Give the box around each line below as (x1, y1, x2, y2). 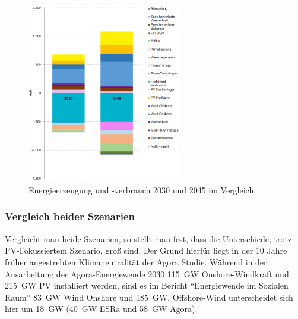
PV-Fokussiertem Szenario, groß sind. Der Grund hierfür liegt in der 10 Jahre (5, 244, 287, 257)
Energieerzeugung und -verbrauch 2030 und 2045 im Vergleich (28, 183, 254, 196)
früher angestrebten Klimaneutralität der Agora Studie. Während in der (5, 255, 267, 268)
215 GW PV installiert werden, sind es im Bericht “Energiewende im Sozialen (5, 279, 289, 292)
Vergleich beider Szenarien (5, 209, 135, 224)
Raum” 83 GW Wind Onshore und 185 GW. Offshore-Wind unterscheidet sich (5, 290, 293, 303)
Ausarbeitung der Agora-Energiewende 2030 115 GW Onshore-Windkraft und (5, 267, 289, 280)
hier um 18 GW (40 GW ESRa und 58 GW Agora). (5, 302, 198, 315)
